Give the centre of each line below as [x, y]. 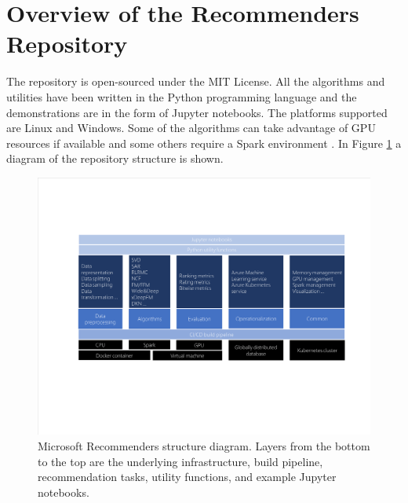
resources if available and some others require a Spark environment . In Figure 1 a [204, 143]
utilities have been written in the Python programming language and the [182, 96]
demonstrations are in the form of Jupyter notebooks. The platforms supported [197, 112]
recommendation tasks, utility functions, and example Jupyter [187, 477]
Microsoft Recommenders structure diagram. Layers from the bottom [204, 445]
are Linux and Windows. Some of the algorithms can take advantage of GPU [191, 128]
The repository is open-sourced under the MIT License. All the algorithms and [196, 81]
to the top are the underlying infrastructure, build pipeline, [180, 461]
